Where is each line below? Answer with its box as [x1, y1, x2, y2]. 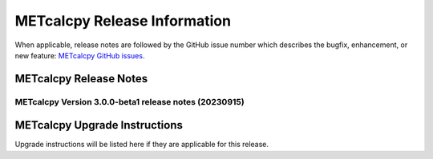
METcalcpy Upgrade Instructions [14, 118, 184, 132]
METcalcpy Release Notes [14, 72, 148, 85]
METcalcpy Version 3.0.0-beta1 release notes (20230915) [14, 96, 245, 107]
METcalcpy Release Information [14, 12, 232, 30]
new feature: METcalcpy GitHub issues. [14, 50, 145, 60]
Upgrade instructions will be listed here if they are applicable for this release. [14, 140, 269, 149]
